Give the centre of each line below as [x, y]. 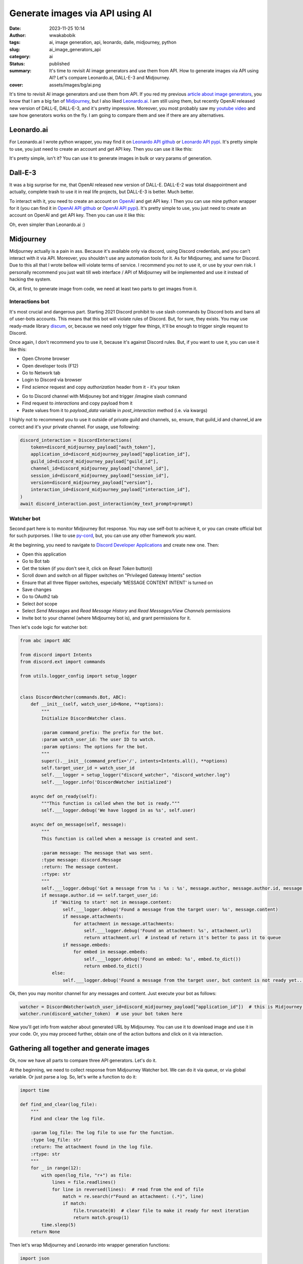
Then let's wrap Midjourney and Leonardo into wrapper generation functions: [90, 1245]
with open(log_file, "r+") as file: [87, 1175]
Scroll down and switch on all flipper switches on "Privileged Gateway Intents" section [112, 575]
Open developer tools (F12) [50, 366]
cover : [16, 85]
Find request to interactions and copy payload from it [77, 403]
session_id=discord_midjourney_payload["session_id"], [100, 476]
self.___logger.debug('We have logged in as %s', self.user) [118, 810]
